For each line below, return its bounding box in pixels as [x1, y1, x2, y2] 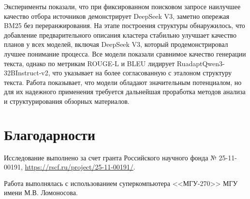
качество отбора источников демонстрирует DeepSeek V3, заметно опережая [4, 11, 229, 21]
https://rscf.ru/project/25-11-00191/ [25, 162, 133, 172]
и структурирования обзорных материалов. [4, 96, 130, 106]
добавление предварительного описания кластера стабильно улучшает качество [4, 29, 237, 40]
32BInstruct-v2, [4, 68, 50, 78]
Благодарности [4, 124, 96, 144]
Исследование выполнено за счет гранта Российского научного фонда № [4, 152, 217, 162]
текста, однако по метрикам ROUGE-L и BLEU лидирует [4, 58, 175, 68]
